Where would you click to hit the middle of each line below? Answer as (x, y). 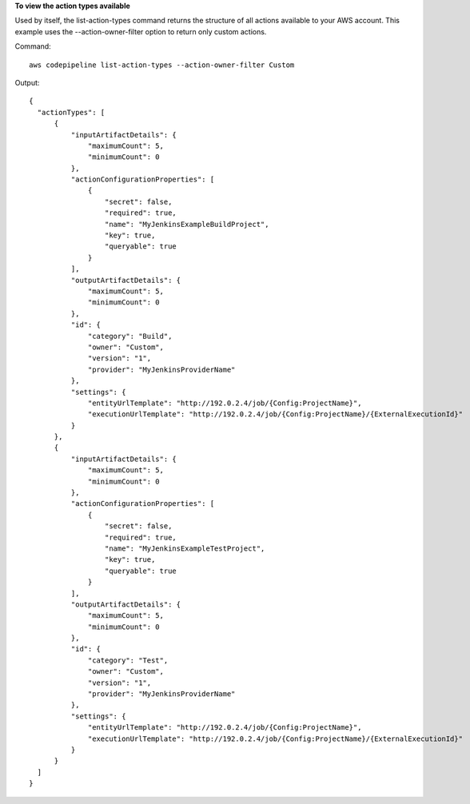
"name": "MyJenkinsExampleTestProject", (185, 548)
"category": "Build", (130, 336)
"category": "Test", (128, 660)
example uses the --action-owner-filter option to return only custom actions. (141, 31)
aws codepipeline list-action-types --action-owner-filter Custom (162, 65)
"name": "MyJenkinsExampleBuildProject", (187, 224)
